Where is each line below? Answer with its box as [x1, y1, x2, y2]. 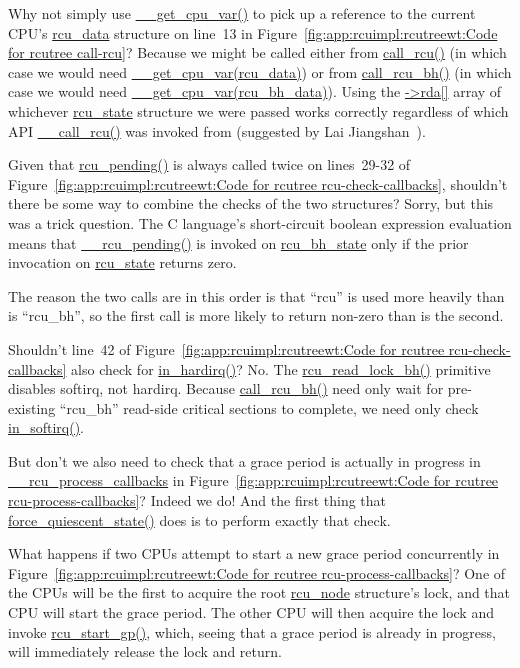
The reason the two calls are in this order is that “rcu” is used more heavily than [8, 285, 505, 306]
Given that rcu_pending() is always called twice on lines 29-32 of [8, 154, 411, 175]
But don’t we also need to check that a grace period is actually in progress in [8, 450, 481, 471]
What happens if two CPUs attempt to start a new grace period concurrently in [8, 543, 500, 564]
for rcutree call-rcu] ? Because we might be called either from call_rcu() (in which [8, 42, 507, 63]
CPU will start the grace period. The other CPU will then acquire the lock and [8, 602, 494, 623]
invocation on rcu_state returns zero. [8, 252, 237, 273]
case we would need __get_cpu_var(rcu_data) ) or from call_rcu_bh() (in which [8, 61, 512, 82]
